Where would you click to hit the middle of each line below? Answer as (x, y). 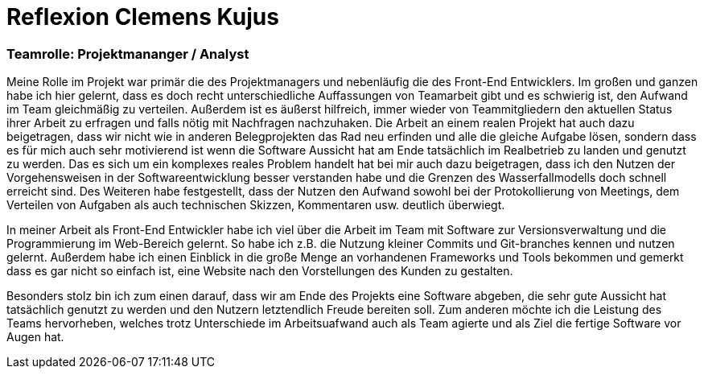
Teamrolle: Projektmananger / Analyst (128, 54)
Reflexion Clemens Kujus (143, 17)
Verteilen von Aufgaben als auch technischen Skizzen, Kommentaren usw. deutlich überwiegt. (256, 205)
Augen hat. (35, 337)
